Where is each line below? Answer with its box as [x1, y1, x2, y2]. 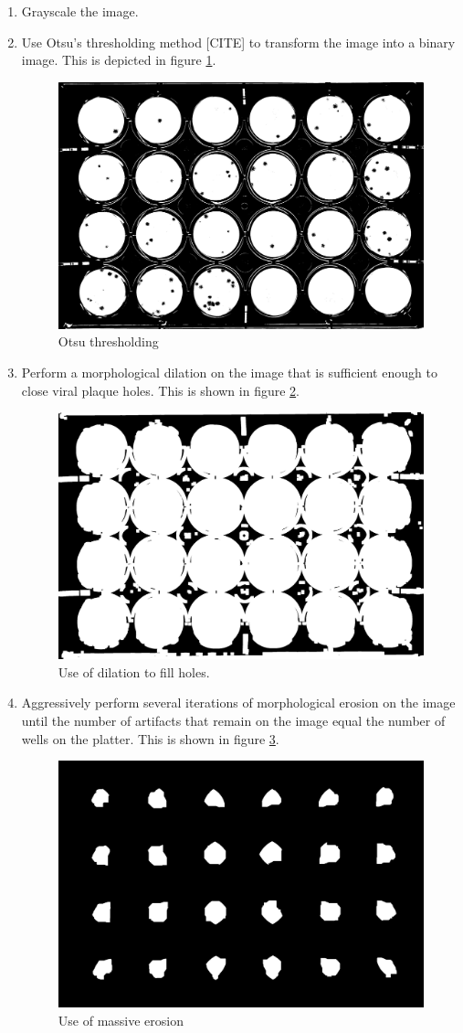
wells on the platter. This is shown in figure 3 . [21, 729, 279, 748]
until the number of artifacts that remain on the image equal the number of [21, 711, 446, 730]
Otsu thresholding [58, 332, 159, 351]
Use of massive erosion [58, 1010, 184, 1029]
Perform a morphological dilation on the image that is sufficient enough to [21, 363, 437, 382]
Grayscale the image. [21, 2, 139, 20]
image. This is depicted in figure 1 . [21, 50, 216, 69]
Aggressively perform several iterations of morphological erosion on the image [21, 693, 456, 712]
